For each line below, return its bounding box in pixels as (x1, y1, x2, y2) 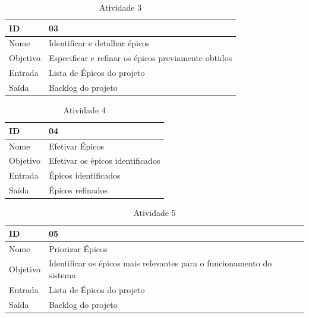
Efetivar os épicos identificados (48, 154, 160, 167)
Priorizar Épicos (48, 242, 108, 255)
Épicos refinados (48, 184, 108, 196)
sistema (48, 269, 76, 281)
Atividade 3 (99, 1, 142, 13)
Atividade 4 (63, 104, 106, 116)
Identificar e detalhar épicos (48, 37, 150, 49)
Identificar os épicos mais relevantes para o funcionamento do (48, 257, 272, 269)
